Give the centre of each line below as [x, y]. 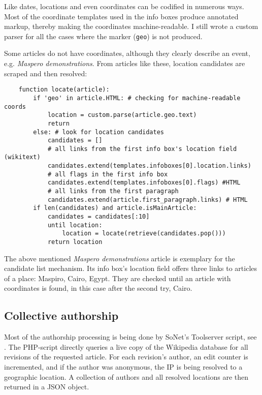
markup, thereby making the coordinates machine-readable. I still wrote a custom [131, 26]
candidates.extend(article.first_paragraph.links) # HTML [148, 200]
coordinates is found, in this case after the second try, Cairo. [98, 288]
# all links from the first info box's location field [142, 149]
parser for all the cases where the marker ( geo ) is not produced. [103, 36]
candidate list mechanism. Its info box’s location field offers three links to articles [131, 268]
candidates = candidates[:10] [99, 217]
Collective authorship [61, 315]
